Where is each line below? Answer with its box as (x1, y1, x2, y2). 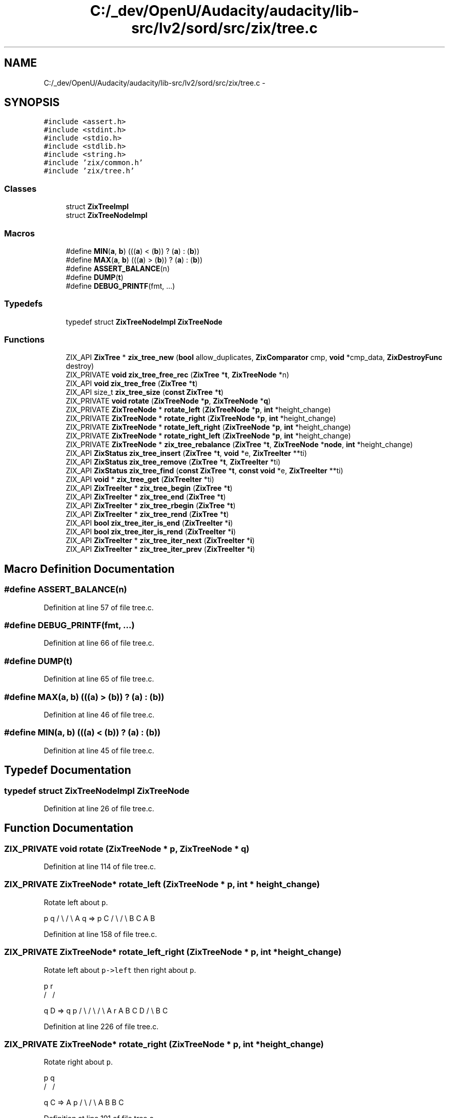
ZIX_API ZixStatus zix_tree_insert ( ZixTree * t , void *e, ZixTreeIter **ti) (66, 449, 307, 458)
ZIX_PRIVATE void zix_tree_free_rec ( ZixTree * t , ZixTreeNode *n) (66, 370, 290, 380)
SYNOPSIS (4, 96, 60, 109)
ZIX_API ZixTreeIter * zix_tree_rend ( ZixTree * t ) (66, 510, 229, 519)
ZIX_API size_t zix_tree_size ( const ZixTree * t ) (66, 388, 224, 397)
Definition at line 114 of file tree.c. (44, 862, 156, 871)
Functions (4, 334, 45, 345)
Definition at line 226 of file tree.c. (44, 1022, 159, 1031)
